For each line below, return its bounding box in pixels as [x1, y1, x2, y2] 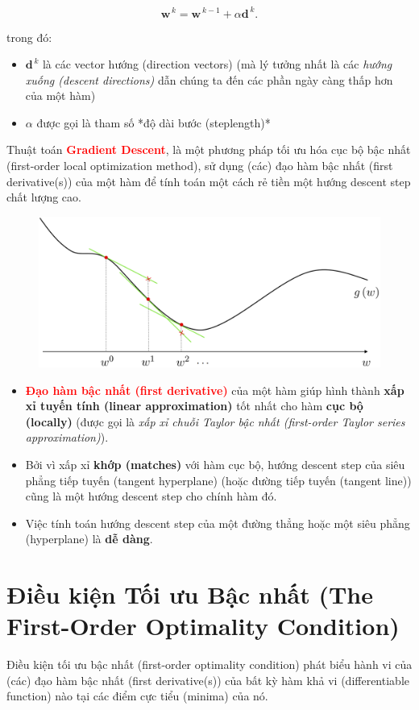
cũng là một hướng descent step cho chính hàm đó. [25, 488, 277, 504]
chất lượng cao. [6, 189, 81, 206]
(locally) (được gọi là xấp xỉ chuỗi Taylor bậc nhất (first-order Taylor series [25, 413, 405, 430]
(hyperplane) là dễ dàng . [25, 530, 153, 547]
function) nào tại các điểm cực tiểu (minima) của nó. [6, 687, 268, 704]
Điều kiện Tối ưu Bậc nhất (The [6, 578, 374, 611]
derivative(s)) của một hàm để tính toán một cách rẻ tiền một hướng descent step [6, 172, 411, 189]
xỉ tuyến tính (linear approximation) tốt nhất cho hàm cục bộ [25, 397, 363, 414]
